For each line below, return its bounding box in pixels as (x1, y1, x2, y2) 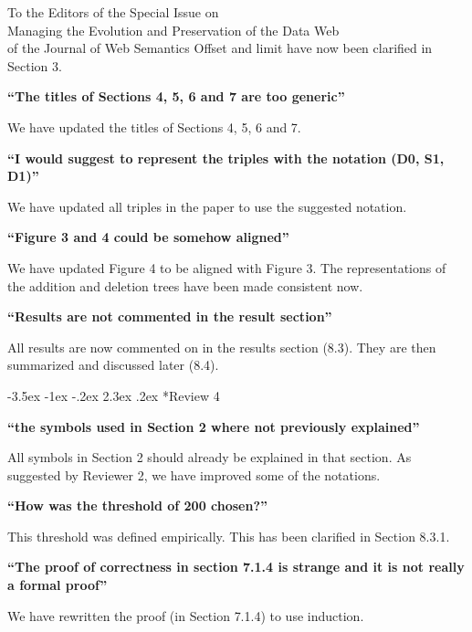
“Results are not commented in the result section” (7, 307, 332, 326)
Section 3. (7, 56, 62, 75)
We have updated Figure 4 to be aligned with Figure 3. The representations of (7, 258, 446, 277)
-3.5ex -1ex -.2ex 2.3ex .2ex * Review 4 (7, 385, 220, 405)
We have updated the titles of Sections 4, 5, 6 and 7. (7, 117, 301, 136)
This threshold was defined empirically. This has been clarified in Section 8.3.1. (7, 526, 450, 545)
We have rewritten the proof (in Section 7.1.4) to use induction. (7, 606, 364, 625)
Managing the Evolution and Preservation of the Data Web (7, 20, 340, 39)
